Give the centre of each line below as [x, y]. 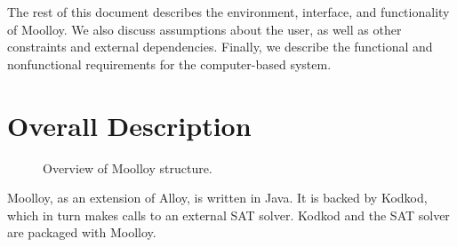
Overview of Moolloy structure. [128, 167]
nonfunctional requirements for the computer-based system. [169, 64]
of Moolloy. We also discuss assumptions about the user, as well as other [204, 29]
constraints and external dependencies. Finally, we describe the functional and [220, 47]
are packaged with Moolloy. [82, 232]
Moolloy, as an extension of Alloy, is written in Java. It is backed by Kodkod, [217, 198]
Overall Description [129, 125]
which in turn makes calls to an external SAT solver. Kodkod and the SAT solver [228, 215]
